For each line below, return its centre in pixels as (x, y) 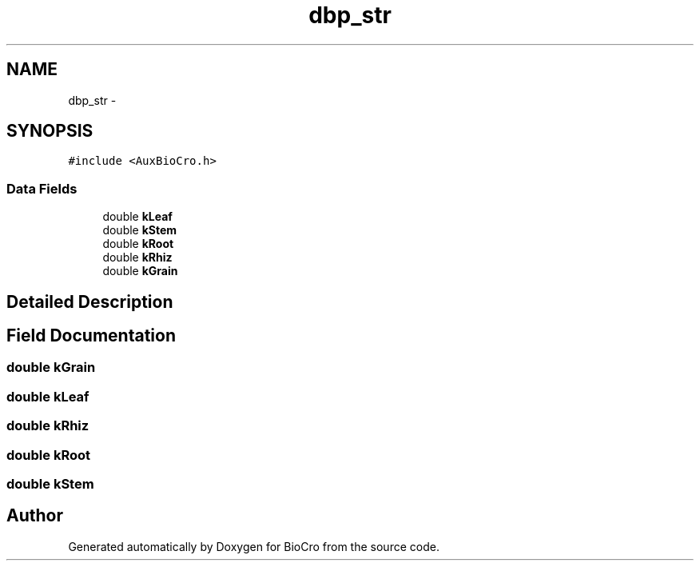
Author (35, 516)
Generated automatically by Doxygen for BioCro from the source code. (254, 546)
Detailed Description (90, 301)
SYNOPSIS (50, 131)
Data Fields (42, 188)
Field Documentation (91, 336)
